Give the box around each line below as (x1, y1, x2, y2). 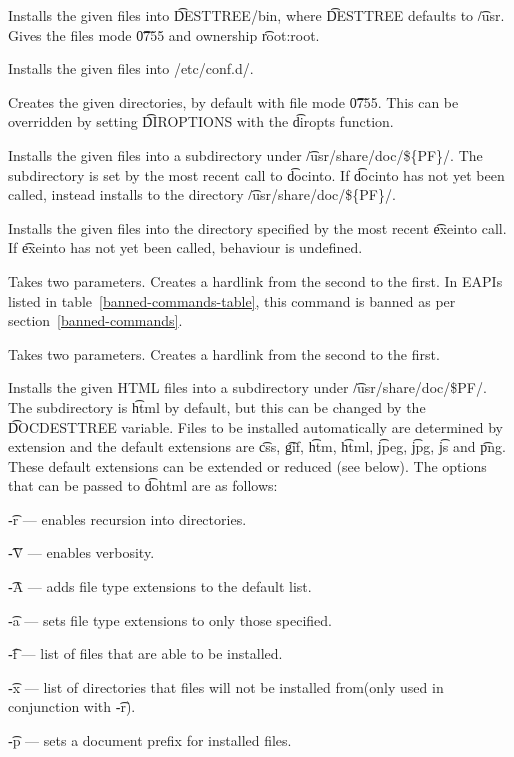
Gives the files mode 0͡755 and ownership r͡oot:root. (8, 24, 320, 45)
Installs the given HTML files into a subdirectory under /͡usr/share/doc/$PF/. (8, 377, 487, 398)
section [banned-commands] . (8, 310, 183, 331)
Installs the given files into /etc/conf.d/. (8, 58, 254, 79)
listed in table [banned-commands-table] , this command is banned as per (8, 290, 456, 311)
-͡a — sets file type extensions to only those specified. (8, 609, 332, 630)
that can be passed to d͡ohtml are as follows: (8, 475, 278, 496)
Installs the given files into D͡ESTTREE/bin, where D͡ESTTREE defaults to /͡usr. (8, 5, 505, 25)
